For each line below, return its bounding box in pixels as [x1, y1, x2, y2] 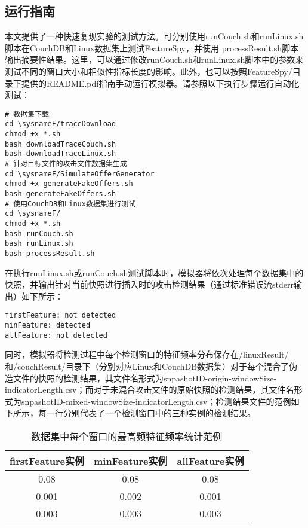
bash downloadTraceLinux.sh [5, 149, 116, 158]
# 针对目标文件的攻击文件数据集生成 [5, 160, 127, 169]
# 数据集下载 [5, 109, 49, 118]
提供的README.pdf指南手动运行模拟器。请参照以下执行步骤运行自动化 [21, 77, 300, 89]
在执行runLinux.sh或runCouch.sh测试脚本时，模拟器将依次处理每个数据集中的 [5, 266, 304, 279]
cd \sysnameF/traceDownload [5, 120, 116, 129]
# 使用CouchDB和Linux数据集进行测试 [5, 199, 136, 208]
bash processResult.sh [5, 249, 95, 258]
